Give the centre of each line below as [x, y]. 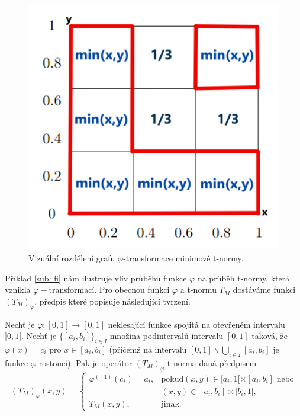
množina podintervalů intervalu [167, 336]
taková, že [270, 336]
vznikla [18, 289]
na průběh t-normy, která [243, 278]
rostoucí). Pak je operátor [86, 362]
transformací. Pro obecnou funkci [109, 289]
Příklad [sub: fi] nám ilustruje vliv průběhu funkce [96, 278]
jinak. [171, 404]
